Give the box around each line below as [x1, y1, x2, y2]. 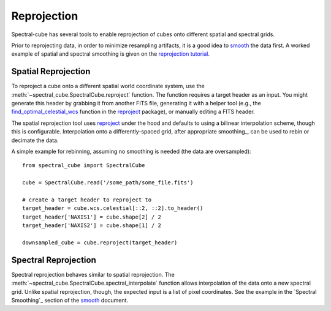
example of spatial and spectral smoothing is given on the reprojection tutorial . [11, 50, 210, 58]
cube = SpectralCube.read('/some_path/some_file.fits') [22, 179, 194, 186]
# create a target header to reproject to [22, 196, 152, 203]
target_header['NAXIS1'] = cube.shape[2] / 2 [22, 213, 162, 220]
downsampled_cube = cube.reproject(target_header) [22, 239, 178, 246]
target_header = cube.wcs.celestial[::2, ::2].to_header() [22, 205, 204, 212]
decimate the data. [11, 137, 59, 144]
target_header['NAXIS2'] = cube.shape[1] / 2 [22, 222, 162, 229]
